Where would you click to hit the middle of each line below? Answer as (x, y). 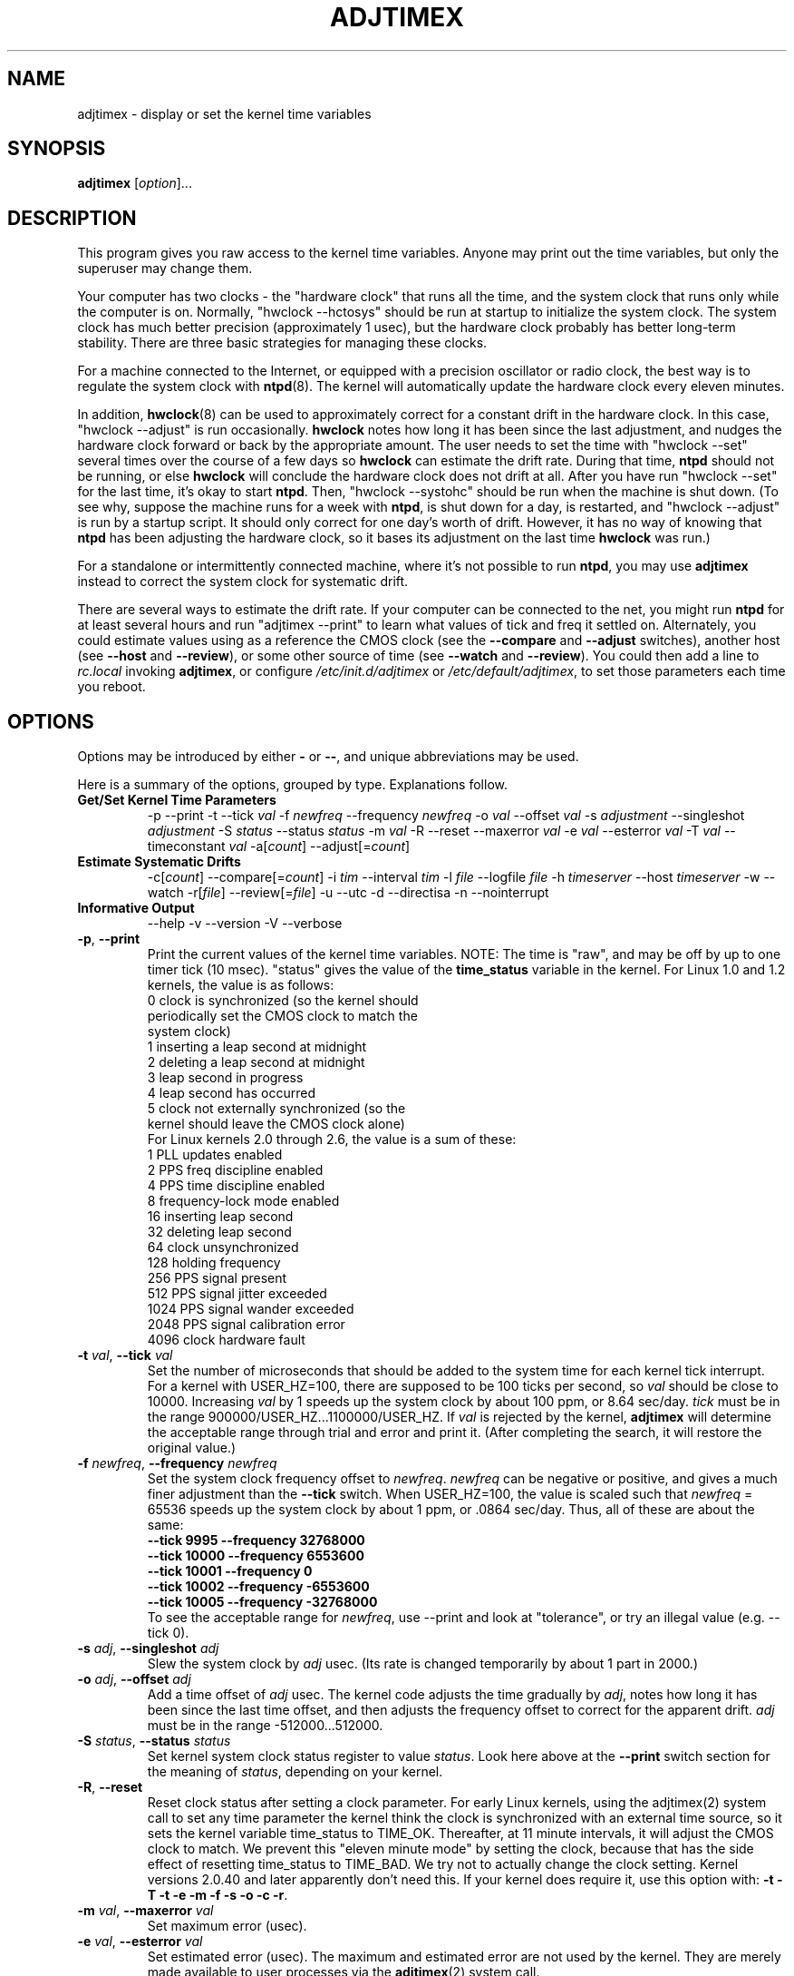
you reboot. (111, 687)
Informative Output (136, 908)
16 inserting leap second (220, 1217)
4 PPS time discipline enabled (236, 1186)
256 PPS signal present (217, 1278)
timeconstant (186, 846)
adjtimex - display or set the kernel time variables (224, 113)
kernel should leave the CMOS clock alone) (276, 1124)
